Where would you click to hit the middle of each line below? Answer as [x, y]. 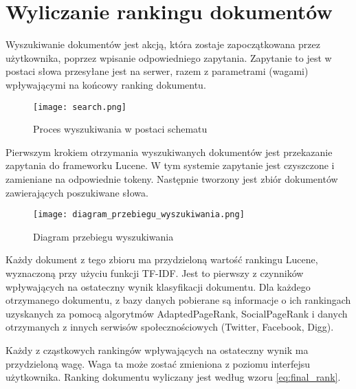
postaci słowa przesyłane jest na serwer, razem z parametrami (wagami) [157, 71]
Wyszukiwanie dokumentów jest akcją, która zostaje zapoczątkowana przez [163, 44]
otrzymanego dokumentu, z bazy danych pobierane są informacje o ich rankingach [178, 300]
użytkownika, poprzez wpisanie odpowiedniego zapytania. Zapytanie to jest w [169, 57]
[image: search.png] [80, 107]
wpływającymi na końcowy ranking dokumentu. [106, 84]
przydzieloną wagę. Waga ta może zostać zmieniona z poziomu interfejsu [158, 363]
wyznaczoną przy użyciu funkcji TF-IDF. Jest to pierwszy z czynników [155, 273]
